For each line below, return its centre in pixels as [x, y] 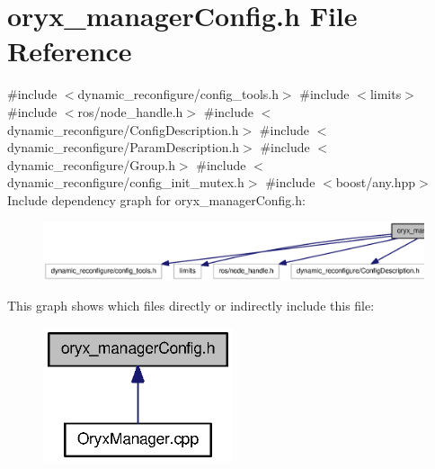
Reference [70, 51]
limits [386, 94]
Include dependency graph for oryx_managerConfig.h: [156, 199]
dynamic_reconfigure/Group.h [91, 164]
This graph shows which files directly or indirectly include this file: [191, 306]
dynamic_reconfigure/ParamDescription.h [124, 147]
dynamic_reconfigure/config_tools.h [178, 94]
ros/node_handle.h [130, 111]
